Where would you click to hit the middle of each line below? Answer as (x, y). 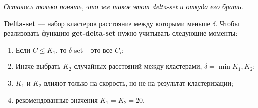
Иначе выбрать (38, 66)
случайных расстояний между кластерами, (138, 66)
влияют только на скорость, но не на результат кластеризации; (138, 82)
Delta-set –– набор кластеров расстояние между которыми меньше (107, 23)
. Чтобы (227, 23)
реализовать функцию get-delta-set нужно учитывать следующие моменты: (121, 33)
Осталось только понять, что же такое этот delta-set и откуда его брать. (124, 6)
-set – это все (92, 49)
